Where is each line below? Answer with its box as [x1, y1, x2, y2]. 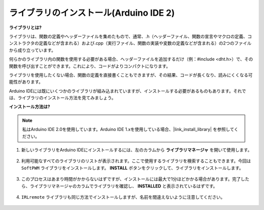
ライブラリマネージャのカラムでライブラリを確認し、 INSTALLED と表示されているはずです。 [29, 183, 218, 189]
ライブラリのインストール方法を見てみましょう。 [17, 95, 116, 101]
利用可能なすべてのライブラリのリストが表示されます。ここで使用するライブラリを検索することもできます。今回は [21, 158, 251, 164]
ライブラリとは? [9, 25, 42, 30]
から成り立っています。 [9, 47, 56, 53]
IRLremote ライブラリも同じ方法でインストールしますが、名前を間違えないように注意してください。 [21, 194, 225, 200]
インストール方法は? [9, 104, 50, 110]
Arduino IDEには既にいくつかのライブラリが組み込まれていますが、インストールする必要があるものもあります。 [9, 88, 234, 94]
